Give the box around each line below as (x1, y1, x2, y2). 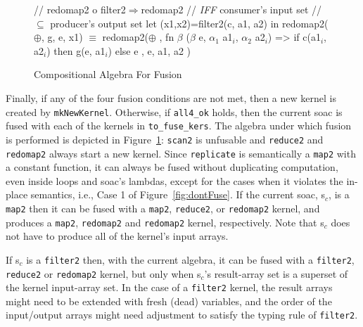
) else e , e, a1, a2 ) (108, 43, 191, 58)
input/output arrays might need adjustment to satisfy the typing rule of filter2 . (6, 307, 358, 322)
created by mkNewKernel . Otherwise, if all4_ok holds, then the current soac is (6, 104, 343, 119)
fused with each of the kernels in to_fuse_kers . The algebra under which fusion (6, 118, 352, 133)
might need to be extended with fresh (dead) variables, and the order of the (6, 293, 332, 308)
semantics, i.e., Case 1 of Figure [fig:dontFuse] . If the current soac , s (30, 187, 326, 202)
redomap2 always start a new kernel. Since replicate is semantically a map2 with (6, 146, 356, 160)
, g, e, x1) (41, 30, 83, 44)
